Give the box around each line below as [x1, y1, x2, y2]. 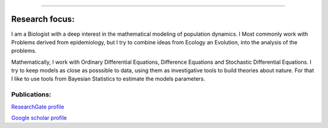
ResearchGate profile [11, 103, 64, 110]
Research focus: [11, 14, 75, 24]
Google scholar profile [11, 114, 67, 121]
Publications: [11, 90, 52, 99]
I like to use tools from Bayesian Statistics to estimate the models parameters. [11, 75, 206, 83]
